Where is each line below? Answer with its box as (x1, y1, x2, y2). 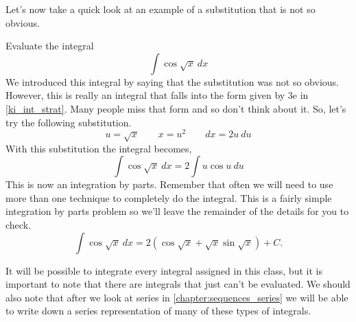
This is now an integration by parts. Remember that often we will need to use (5, 177, 333, 192)
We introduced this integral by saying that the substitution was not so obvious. (5, 74, 339, 89)
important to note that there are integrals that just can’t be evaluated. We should (5, 277, 351, 291)
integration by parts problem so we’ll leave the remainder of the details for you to (5, 204, 349, 218)
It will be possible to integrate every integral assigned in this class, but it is (5, 263, 322, 277)
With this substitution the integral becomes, (5, 141, 192, 155)
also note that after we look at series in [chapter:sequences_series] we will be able (5, 290, 348, 304)
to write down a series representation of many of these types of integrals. (5, 303, 311, 318)
